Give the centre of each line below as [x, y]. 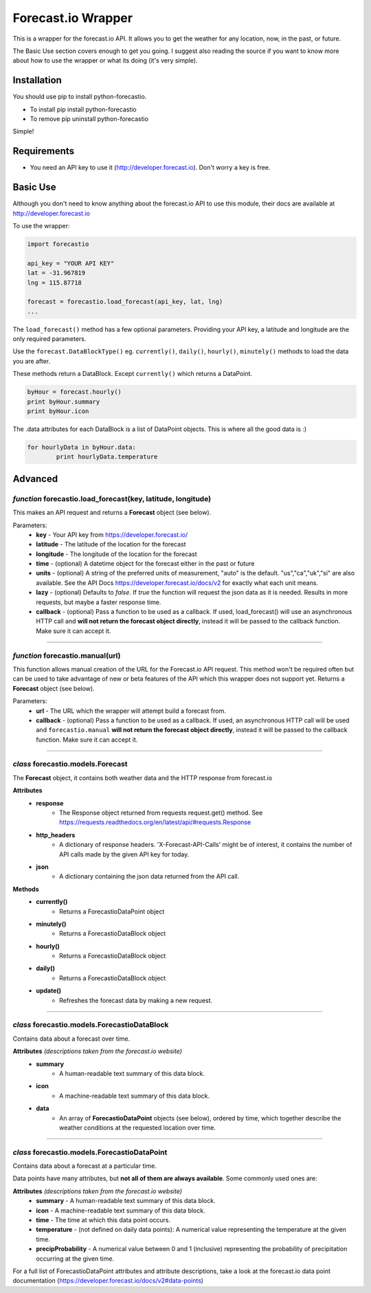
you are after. [32, 361]
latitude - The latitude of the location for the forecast [111, 544]
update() [49, 991]
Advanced [35, 479]
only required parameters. [49, 339]
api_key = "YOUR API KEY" [71, 263]
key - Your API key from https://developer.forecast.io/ [112, 534]
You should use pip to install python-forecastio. [80, 97]
